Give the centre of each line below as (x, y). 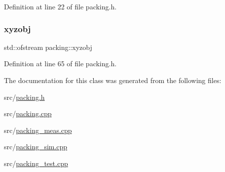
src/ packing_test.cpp (36, 163)
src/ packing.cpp (28, 113)
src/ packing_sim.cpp (36, 147)
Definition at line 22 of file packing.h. (60, 6)
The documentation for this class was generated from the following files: (113, 80)
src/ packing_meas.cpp (38, 130)
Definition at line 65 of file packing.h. (60, 64)
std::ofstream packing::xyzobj (48, 47)
